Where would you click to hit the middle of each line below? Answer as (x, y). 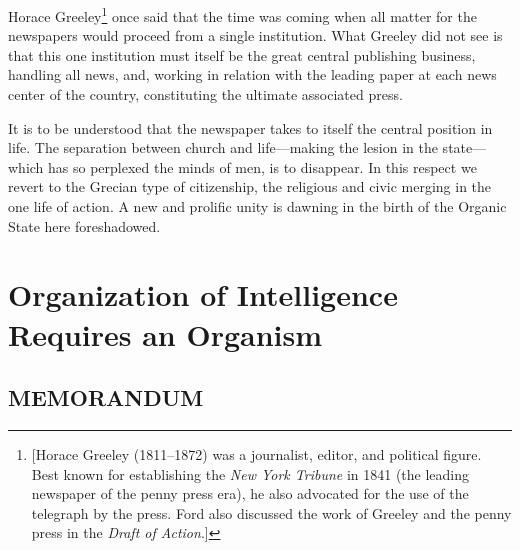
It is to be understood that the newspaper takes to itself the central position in (250, 127)
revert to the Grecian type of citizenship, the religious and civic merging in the (250, 186)
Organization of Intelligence (203, 294)
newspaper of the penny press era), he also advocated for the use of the (250, 493)
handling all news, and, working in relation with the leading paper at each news (252, 74)
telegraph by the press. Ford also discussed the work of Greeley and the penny (271, 512)
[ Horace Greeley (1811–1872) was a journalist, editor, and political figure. (256, 453)
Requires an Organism (165, 333)
